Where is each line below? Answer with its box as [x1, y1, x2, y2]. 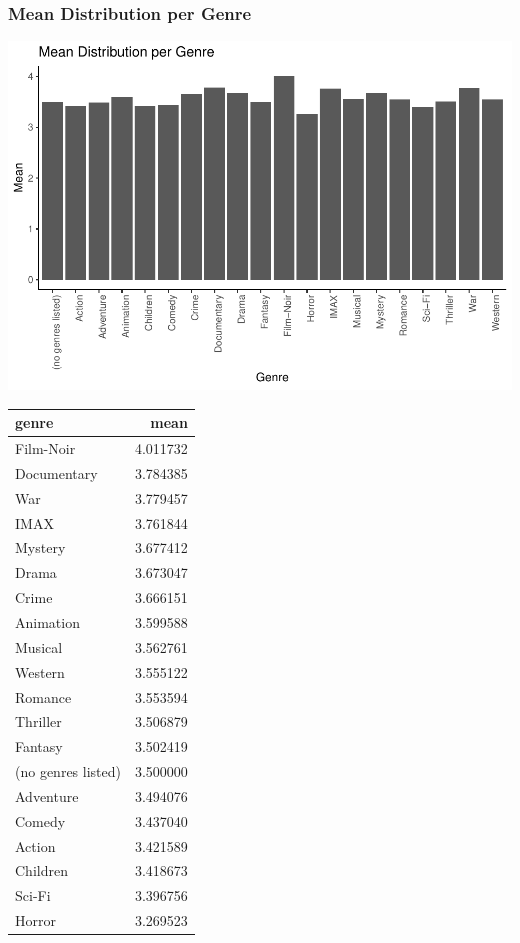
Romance [15, 686, 72, 707]
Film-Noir [15, 438, 76, 459]
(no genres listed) [15, 761, 121, 782]
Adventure [15, 785, 79, 806]
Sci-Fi [15, 885, 51, 906]
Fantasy [15, 736, 63, 757]
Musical [15, 636, 63, 657]
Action [15, 835, 56, 856]
